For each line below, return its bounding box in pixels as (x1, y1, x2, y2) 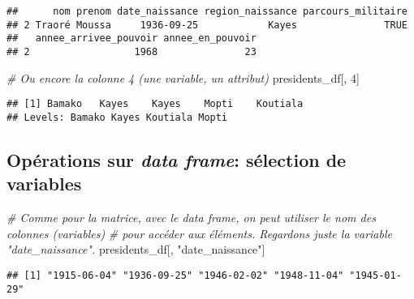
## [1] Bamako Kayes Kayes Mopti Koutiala (6, 98, 304, 110)
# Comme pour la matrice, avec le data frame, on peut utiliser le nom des (6, 209, 376, 226)
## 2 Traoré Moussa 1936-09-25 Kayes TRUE (6, 19, 408, 31)
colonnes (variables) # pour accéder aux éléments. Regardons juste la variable (6, 224, 392, 241)
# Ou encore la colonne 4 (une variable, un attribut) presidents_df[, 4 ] (6, 69, 360, 86)
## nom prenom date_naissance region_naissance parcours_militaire (6, 6, 408, 17)
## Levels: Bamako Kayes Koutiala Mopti (6, 111, 228, 123)
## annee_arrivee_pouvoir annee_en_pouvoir (6, 32, 257, 45)
